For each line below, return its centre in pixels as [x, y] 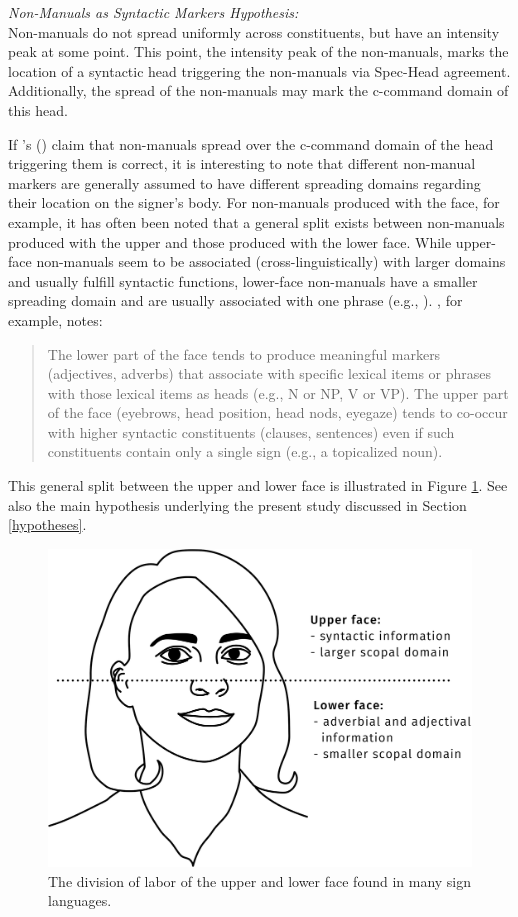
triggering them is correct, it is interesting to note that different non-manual [242, 163]
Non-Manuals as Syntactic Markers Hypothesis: [153, 12]
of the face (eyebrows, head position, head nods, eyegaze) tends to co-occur [277, 412]
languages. [80, 900]
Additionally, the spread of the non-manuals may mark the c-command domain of [258, 90]
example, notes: [55, 319]
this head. [38, 109]
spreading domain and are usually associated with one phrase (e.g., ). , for [235, 300]
